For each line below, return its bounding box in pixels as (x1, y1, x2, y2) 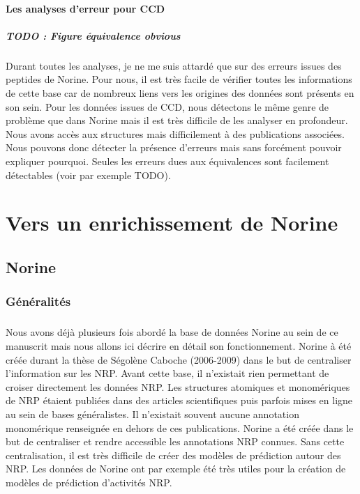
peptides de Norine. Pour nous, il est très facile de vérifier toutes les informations (6, 72, 352, 86)
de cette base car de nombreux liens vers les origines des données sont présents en (6, 85, 354, 100)
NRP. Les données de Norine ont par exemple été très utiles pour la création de (6, 461, 346, 476)
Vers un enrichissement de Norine (6, 208, 338, 237)
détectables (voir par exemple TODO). (6, 167, 171, 182)
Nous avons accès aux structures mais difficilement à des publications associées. (6, 126, 345, 141)
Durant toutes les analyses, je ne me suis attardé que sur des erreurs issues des (6, 58, 342, 72)
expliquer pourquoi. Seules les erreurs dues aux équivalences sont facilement (6, 153, 329, 168)
